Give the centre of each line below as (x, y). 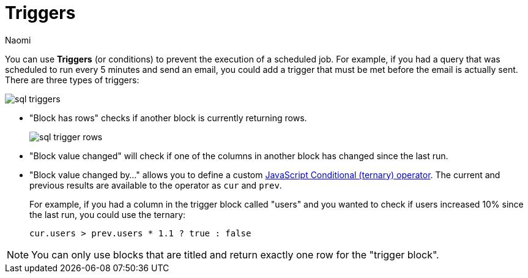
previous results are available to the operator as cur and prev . (156, 185)
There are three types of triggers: (72, 80)
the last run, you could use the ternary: (108, 214)
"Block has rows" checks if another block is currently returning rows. (168, 118)
